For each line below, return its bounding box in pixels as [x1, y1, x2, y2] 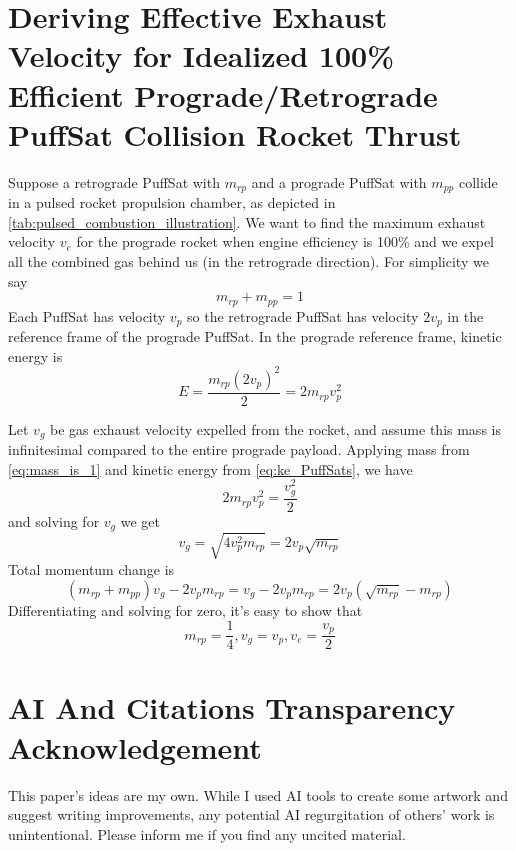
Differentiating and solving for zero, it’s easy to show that [8, 599, 363, 620]
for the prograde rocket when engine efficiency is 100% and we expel [76, 231, 495, 252]
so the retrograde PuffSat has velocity [187, 305, 419, 326]
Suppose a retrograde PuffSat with [8, 171, 220, 192]
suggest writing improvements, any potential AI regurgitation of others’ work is [8, 804, 495, 825]
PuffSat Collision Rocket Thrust [8, 113, 462, 154]
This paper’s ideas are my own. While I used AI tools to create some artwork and [8, 784, 508, 805]
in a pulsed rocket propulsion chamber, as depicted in [8, 192, 336, 213]
